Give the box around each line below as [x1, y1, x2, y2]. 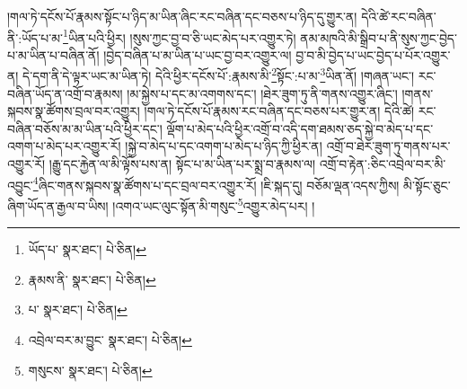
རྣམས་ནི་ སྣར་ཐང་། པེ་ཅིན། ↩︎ [28, 270, 156, 288]
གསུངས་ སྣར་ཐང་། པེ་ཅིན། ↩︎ [28, 360, 153, 379]
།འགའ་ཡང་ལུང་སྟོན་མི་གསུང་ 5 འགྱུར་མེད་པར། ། [112, 193, 315, 215]
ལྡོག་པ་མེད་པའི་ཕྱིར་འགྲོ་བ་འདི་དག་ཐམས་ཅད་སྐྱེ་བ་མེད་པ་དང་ [166, 119, 434, 137]
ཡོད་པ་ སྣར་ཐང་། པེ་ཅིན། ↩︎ [28, 240, 146, 259]
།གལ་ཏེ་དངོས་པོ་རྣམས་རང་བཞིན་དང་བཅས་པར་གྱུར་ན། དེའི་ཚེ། [144, 102, 415, 120]
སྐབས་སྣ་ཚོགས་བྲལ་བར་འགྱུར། [7, 102, 140, 120]
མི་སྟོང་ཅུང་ [403, 175, 451, 194]
